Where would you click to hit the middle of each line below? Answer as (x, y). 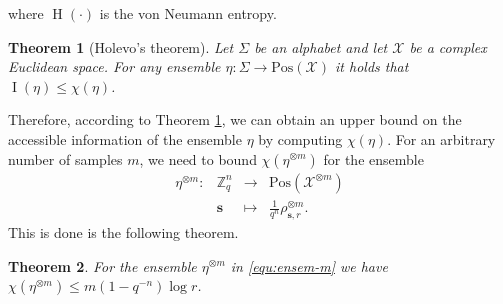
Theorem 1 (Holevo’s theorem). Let (121, 46)
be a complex (448, 46)
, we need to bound (198, 158)
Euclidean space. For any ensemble (114, 66)
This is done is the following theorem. (123, 231)
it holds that (372, 66)
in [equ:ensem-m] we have (309, 265)
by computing (300, 138)
